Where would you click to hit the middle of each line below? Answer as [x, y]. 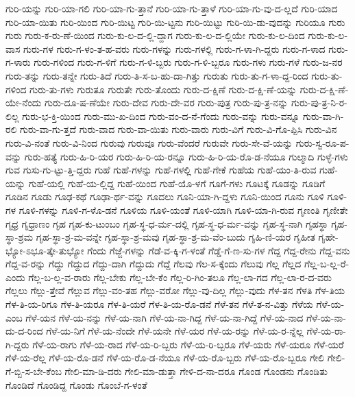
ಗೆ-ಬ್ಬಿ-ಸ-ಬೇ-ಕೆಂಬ [34, 371]
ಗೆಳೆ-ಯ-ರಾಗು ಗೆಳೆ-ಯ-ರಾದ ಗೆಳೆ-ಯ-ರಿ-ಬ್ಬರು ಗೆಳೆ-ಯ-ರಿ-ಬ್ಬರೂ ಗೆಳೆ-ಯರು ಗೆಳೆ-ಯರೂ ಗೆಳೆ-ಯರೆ [188, 344]
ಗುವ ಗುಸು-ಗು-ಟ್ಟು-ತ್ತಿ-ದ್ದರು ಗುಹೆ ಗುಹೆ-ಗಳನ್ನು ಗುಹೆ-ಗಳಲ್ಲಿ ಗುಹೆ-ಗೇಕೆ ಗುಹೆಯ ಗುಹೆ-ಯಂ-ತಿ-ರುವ [161, 170]
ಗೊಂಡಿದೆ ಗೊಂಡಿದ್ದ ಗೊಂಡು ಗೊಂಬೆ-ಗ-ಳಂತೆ [76, 384]
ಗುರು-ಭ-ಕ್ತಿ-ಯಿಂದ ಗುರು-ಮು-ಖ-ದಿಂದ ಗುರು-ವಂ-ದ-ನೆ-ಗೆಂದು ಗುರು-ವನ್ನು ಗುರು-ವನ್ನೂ [161, 116]
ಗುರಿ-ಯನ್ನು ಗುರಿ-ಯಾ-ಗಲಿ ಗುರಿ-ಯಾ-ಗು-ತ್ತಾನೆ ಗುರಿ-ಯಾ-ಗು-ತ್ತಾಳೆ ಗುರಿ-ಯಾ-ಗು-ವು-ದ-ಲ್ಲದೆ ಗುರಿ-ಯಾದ [172, 8]
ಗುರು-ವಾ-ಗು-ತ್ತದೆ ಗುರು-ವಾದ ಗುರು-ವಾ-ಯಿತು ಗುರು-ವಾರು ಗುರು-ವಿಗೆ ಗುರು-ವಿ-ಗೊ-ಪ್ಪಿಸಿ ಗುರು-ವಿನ [178, 129]
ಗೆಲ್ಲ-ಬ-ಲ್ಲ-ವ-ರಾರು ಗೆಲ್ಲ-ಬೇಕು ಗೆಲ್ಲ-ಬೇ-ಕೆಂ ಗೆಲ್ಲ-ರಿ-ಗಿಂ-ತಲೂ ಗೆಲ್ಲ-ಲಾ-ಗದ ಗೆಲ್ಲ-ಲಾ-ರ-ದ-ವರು [180, 277]
